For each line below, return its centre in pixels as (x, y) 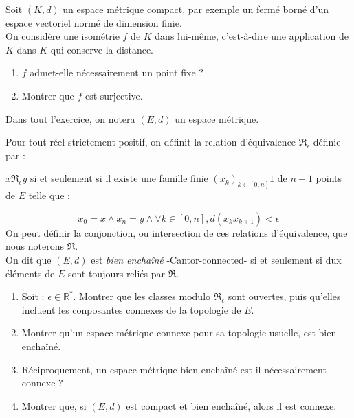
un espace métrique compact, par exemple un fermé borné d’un (196, 9)
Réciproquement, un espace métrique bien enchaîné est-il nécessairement (174, 369)
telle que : (49, 195)
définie (327, 142)
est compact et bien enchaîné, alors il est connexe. (231, 405)
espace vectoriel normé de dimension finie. (94, 22)
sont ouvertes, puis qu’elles (284, 296)
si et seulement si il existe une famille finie (119, 178)
